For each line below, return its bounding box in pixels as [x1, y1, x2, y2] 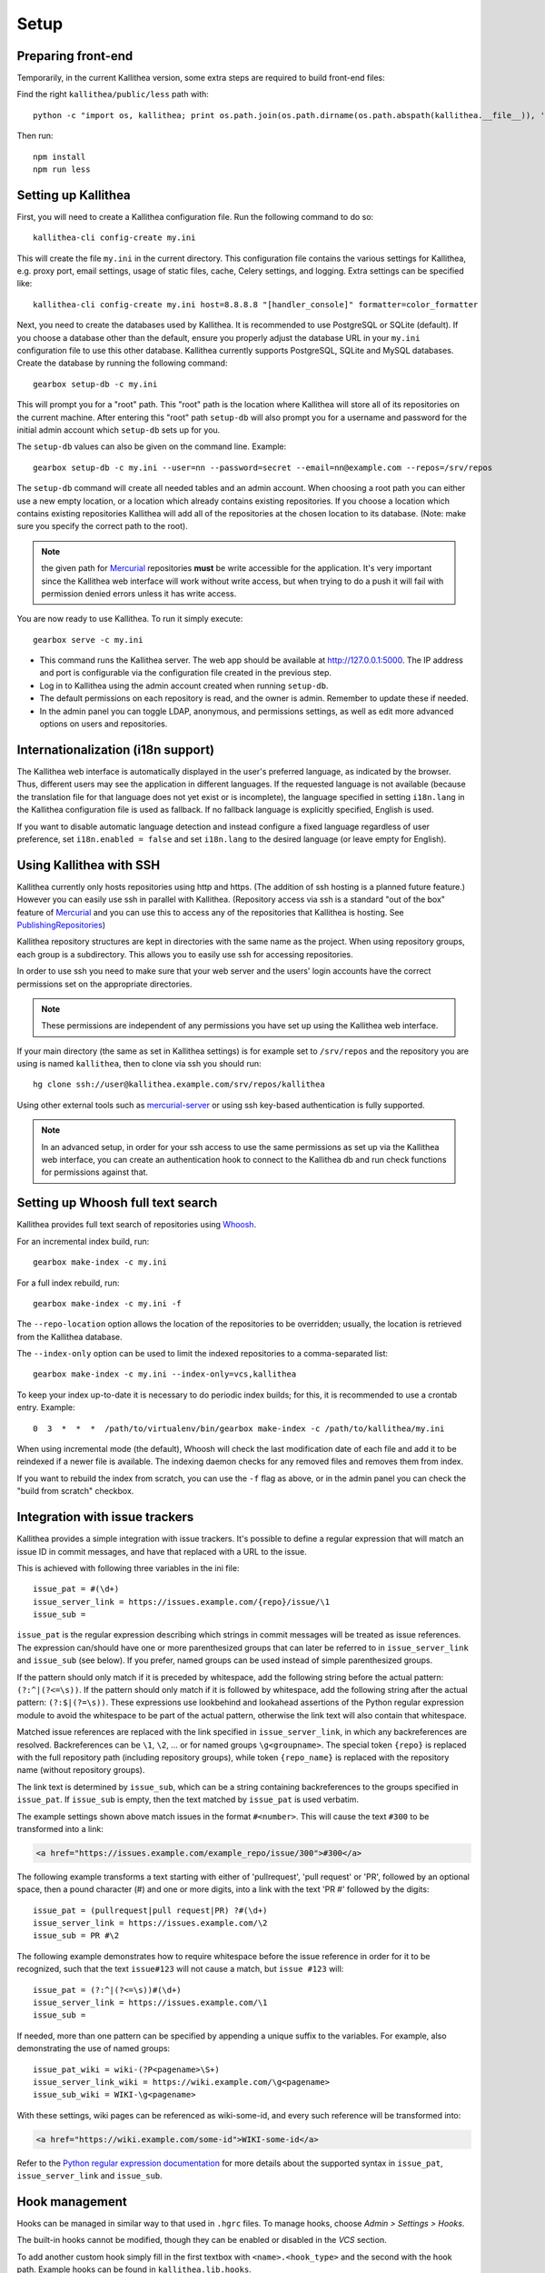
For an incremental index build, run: [16, 1236, 150, 1247]
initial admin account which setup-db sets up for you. [16, 425, 221, 436]
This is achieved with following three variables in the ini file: [16, 1562, 240, 1573]
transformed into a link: [16, 1823, 104, 1834]
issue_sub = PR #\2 [33, 1930, 120, 1941]
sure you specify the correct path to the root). [16, 521, 188, 532]
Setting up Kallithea [16, 187, 131, 203]
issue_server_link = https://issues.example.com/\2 [33, 1918, 268, 1928]
